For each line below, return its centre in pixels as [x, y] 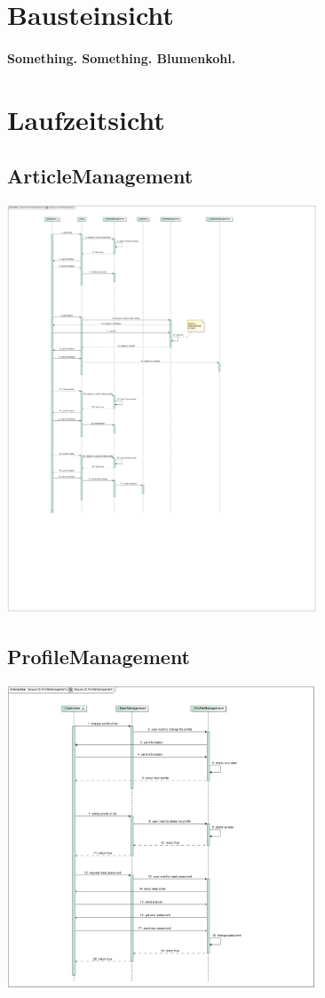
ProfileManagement [99, 657]
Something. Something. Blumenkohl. [122, 57]
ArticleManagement [100, 176]
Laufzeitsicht [86, 119]
